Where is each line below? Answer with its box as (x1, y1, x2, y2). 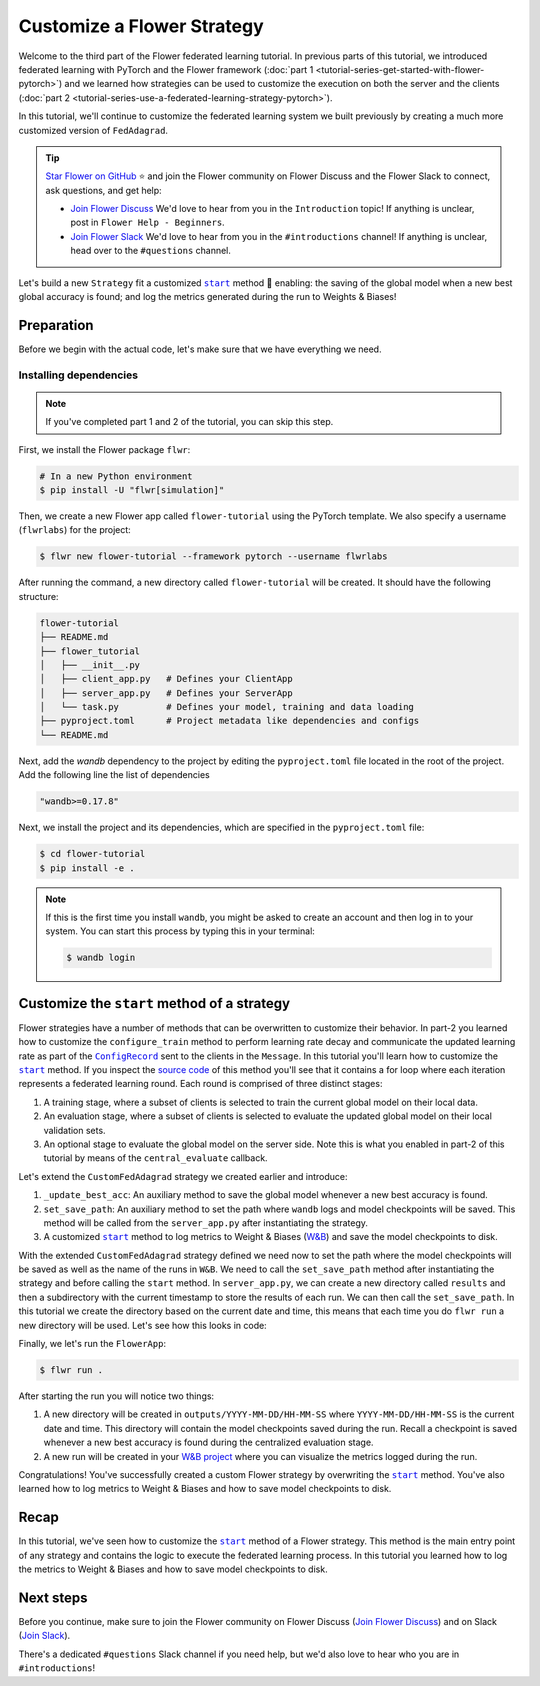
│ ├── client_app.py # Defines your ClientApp (39, 673, 294, 685)
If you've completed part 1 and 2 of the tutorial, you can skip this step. (45, 416, 334, 428)
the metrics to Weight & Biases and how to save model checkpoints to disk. (18, 1563, 329, 1575)
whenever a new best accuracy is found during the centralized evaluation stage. (43, 1436, 374, 1449)
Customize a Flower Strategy (18, 15, 264, 37)
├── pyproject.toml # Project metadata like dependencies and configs (39, 715, 420, 727)
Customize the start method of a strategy (18, 995, 290, 1012)
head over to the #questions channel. (70, 245, 232, 257)
